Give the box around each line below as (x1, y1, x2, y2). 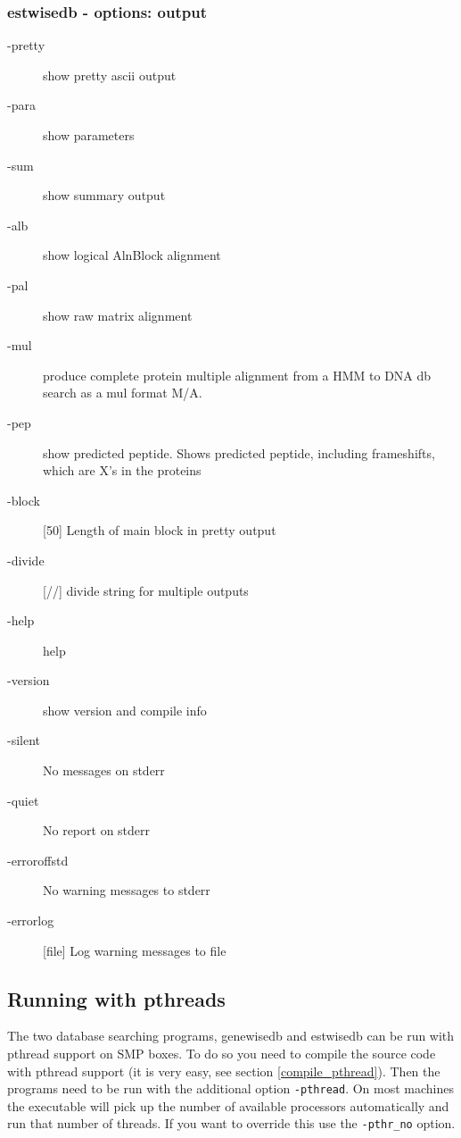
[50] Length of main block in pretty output (43, 521, 276, 540)
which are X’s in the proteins (43, 461, 202, 480)
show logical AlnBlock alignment (43, 246, 221, 264)
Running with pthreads (7, 984, 226, 1012)
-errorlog (7, 911, 54, 930)
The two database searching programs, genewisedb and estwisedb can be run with (7, 1026, 455, 1045)
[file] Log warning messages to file (43, 941, 226, 959)
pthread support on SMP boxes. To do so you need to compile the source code (7, 1044, 436, 1063)
